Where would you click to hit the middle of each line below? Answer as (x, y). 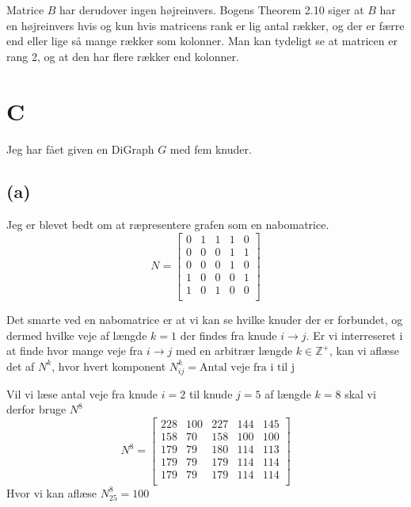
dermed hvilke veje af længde (77, 335)
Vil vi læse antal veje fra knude (82, 393)
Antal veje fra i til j (247, 367)
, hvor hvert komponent (109, 366)
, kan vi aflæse (364, 351)
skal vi (360, 393)
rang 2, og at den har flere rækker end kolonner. (123, 56)
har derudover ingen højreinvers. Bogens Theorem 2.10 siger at (212, 10)
